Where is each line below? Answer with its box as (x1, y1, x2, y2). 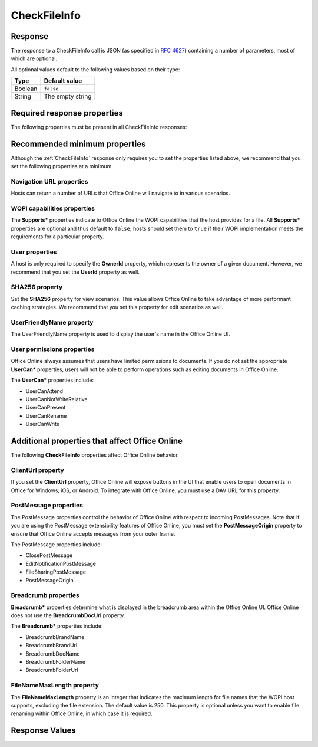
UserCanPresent (25, 404, 66, 411)
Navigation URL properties (11, 177, 88, 185)
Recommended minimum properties (11, 139, 146, 149)
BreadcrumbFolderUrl (25, 667, 79, 674)
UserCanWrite (25, 421, 60, 428)
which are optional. (11, 55, 58, 62)
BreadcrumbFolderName (25, 658, 85, 665)
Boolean (14, 84, 38, 93)
